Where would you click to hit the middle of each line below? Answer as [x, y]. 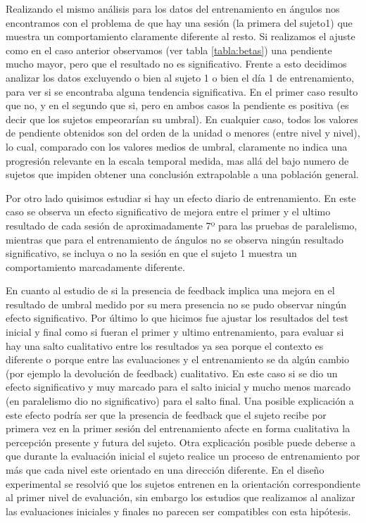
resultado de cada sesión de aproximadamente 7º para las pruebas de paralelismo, [182, 225]
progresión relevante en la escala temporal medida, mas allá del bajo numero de [177, 160]
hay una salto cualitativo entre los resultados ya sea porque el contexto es [165, 345]
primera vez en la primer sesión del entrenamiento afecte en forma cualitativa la [178, 428]
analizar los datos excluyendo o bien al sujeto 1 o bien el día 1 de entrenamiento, [180, 77]
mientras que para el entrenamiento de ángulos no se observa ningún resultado [175, 239]
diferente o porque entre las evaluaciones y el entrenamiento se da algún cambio [178, 359]
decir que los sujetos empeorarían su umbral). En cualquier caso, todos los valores [182, 119]
